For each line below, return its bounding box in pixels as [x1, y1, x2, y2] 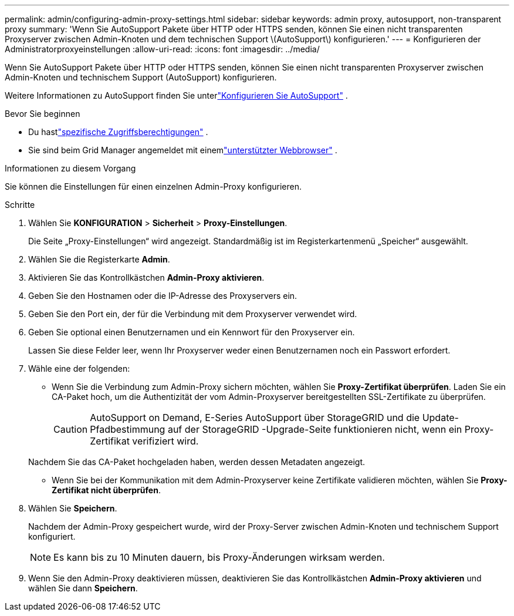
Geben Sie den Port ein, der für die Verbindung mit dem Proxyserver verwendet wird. [28, 309, 357, 319]
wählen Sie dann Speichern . [28, 583, 138, 593]
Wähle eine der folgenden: [28, 363, 130, 373]
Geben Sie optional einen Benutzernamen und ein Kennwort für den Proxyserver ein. [28, 327, 355, 337]
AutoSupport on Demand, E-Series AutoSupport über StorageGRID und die [90, 412, 420, 423]
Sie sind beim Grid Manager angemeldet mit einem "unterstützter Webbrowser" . [28, 145, 337, 155]
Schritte [5, 200, 35, 210]
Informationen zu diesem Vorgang [5, 163, 136, 173]
